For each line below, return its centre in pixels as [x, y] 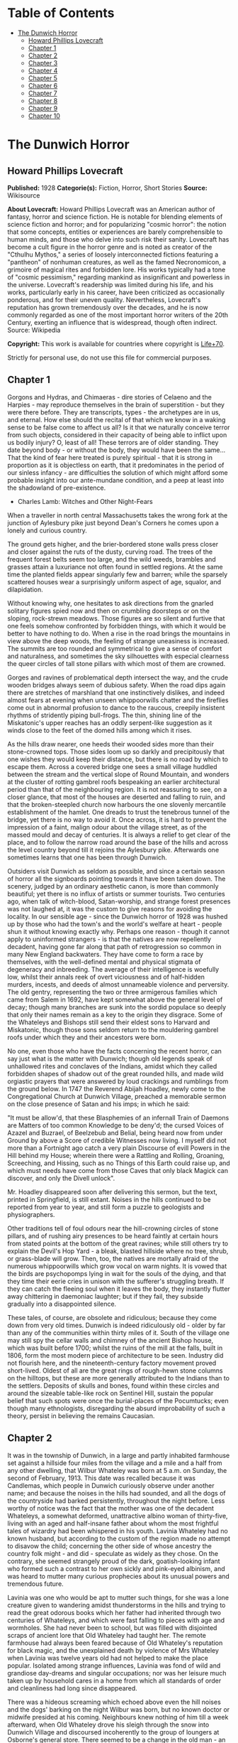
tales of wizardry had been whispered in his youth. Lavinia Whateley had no [118, 1530]
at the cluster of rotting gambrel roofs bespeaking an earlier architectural [114, 782]
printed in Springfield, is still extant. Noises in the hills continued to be [109, 1199]
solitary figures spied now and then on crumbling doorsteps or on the [109, 611]
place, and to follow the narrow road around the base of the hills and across [118, 842]
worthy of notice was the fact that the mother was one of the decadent [111, 1508]
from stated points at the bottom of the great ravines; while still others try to [118, 1243]
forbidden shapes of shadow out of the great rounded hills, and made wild [116, 1073]
